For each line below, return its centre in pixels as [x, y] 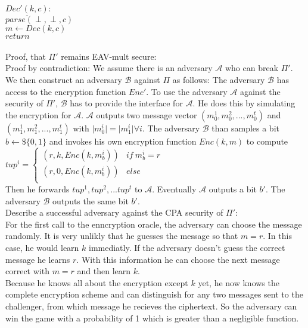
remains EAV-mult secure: [109, 56]
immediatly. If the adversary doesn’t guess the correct [187, 247]
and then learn [104, 271]
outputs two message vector [147, 114]
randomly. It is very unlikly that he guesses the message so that [122, 236]
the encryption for [38, 114]
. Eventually [174, 188]
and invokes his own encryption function [123, 141]
